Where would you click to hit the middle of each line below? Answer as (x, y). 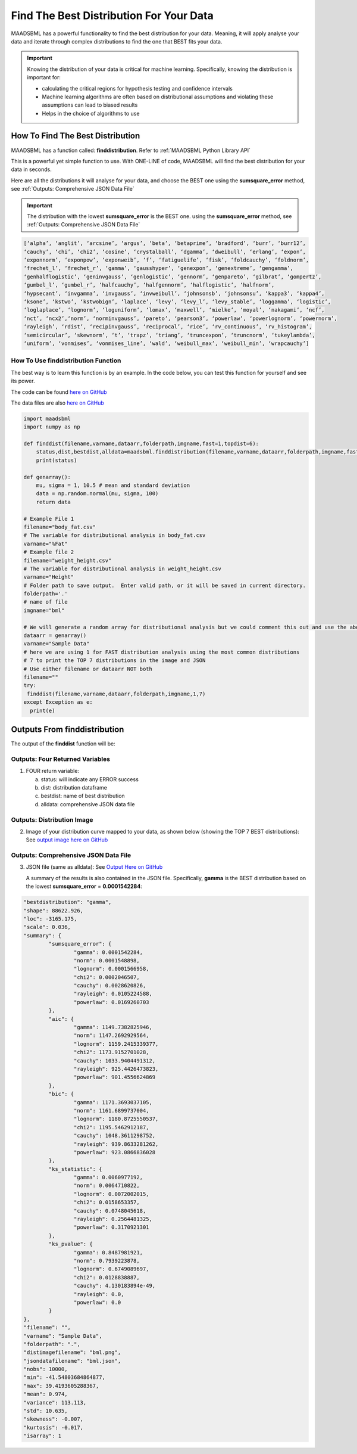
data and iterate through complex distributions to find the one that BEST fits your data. (117, 41)
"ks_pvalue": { (71, 1244)
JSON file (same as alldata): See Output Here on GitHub (94, 867)
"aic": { (61, 1019)
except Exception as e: (58, 702)
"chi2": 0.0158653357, (107, 1203)
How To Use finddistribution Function (66, 361)
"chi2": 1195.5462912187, (111, 1127)
